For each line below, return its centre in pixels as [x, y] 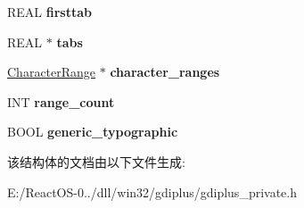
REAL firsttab [49, 12]
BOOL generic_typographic [93, 132]
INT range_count [61, 101]
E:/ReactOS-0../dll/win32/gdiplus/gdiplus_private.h [152, 191]
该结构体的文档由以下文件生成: [96, 161]
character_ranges [165, 72]
